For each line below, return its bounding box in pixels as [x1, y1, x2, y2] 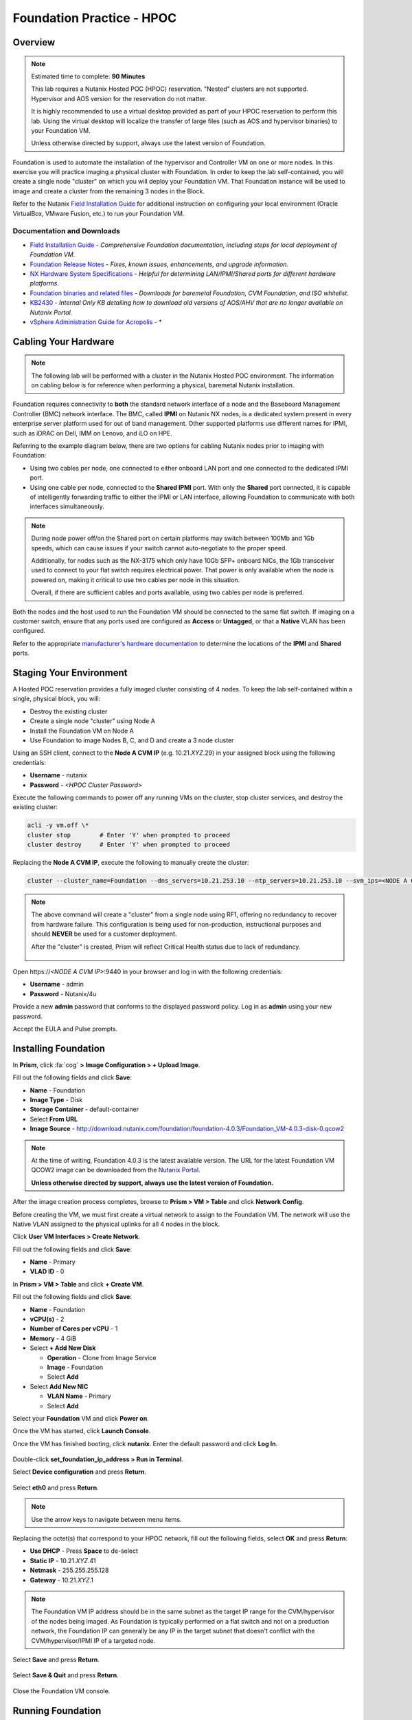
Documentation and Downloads [12, 226, 120, 236]
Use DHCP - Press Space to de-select [30, 1547, 139, 1555]
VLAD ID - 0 [30, 1267, 65, 1276]
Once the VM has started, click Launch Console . [12, 1427, 151, 1435]
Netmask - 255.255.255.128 [30, 1566, 109, 1575]
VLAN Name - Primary [47, 1392, 111, 1400]
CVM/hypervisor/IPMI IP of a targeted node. [31, 1636, 156, 1644]
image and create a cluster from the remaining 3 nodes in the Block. [12, 186, 205, 195]
